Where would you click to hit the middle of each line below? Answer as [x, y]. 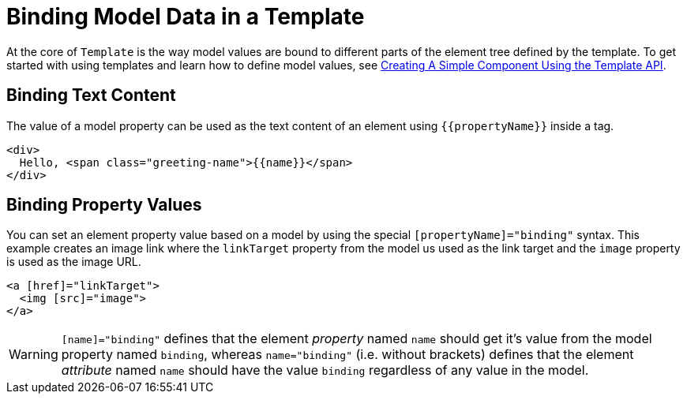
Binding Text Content [91, 95]
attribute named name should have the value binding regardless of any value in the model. [325, 370]
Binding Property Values [104, 205]
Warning [34, 355]
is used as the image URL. [74, 262]
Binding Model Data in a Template [186, 17]
